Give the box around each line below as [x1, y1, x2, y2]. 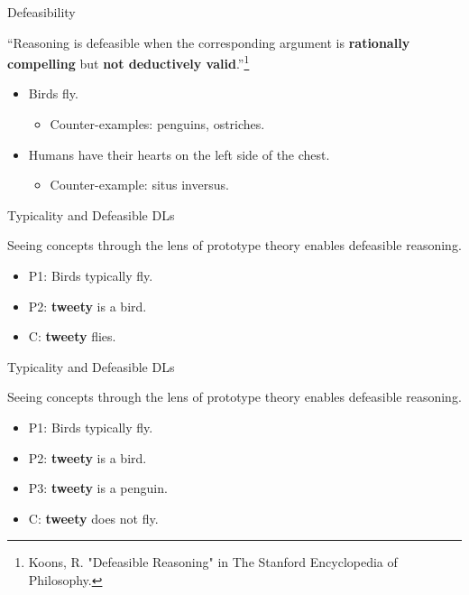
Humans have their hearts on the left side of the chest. [28, 144, 330, 163]
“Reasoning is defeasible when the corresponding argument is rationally [7, 33, 410, 51]
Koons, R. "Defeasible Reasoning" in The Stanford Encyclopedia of [28, 553, 398, 572]
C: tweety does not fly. [28, 508, 159, 527]
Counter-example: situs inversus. [50, 175, 229, 194]
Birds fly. [28, 84, 78, 103]
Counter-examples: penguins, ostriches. [50, 115, 265, 134]
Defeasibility [7, 3, 76, 21]
